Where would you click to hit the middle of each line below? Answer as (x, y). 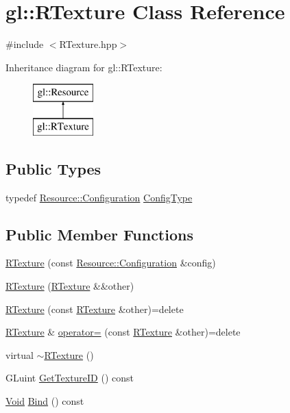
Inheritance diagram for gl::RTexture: (84, 67)
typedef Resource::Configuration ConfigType (99, 197)
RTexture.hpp (88, 44)
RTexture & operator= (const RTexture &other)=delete (123, 332)
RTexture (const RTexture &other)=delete (95, 309)
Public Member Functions (99, 234)
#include (25, 44)
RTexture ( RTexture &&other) (70, 286)
